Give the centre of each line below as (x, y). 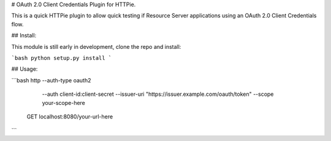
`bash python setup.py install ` (62, 58)
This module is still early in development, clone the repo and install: (96, 46)
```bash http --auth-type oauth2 (51, 80)
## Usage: (25, 69)
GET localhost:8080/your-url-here (70, 117)
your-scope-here (64, 103)
